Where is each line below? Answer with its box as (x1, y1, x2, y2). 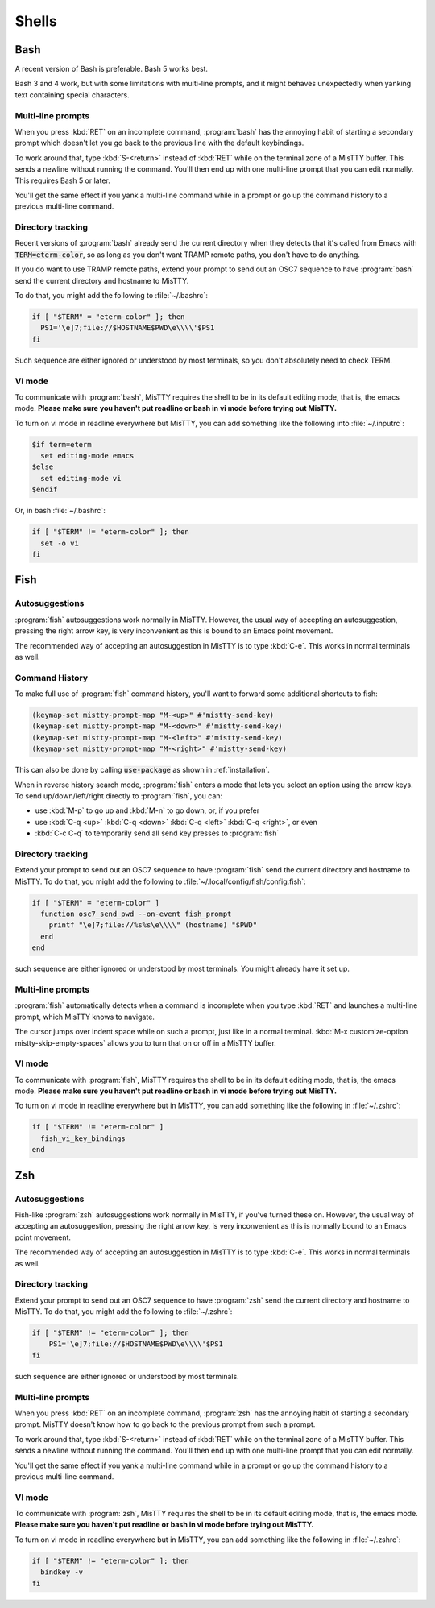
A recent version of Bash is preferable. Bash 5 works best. (14, 64, 209, 74)
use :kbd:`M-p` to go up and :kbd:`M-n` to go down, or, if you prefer (35, 806, 260, 815)
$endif (31, 485, 58, 495)
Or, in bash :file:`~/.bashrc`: (14, 506, 106, 516)
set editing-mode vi (40, 474, 122, 483)
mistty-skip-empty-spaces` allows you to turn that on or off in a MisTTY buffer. (14, 1038, 277, 1047)
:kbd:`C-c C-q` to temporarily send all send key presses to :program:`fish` (35, 828, 280, 838)
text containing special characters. (14, 89, 130, 100)
